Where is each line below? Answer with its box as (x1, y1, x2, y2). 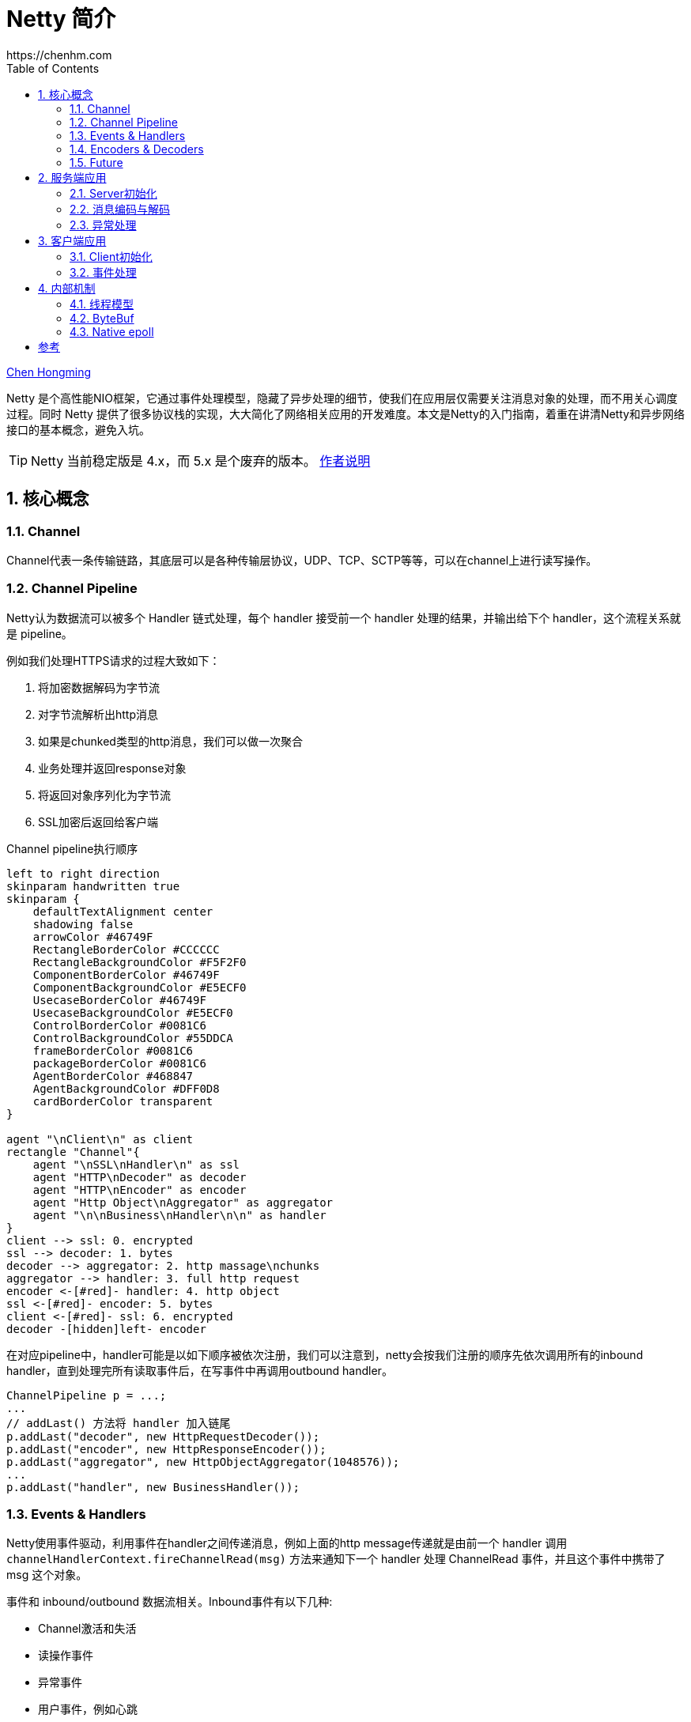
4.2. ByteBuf (70, 311, 134, 325)
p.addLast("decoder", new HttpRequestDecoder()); (6, 1429, 320, 1443)
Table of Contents (6, 61, 100, 75)
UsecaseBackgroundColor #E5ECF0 (32, 1006, 233, 1019)
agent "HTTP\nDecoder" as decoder (32, 1170, 247, 1184)
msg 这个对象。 (6, 1568, 88, 1582)
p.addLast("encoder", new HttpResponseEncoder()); (6, 1442, 327, 1456)
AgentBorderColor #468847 (32, 1069, 194, 1082)
